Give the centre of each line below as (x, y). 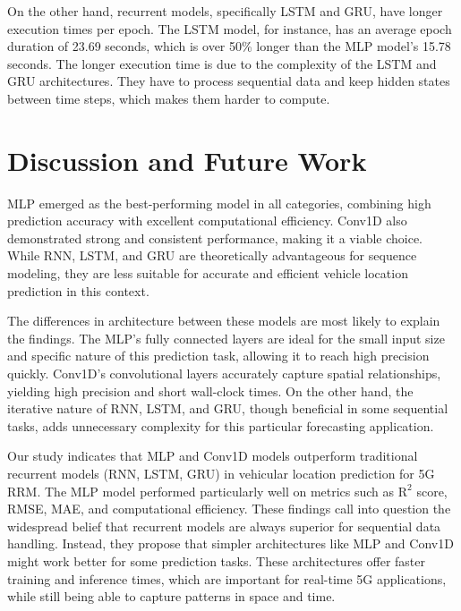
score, (432, 491)
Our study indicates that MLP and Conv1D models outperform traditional (213, 456)
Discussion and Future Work (187, 160)
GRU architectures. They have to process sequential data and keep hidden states (229, 81)
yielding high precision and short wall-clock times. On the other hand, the (210, 390)
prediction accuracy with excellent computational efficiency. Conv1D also (207, 221)
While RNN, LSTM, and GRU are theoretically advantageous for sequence (212, 255)
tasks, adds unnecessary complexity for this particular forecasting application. (221, 425)
